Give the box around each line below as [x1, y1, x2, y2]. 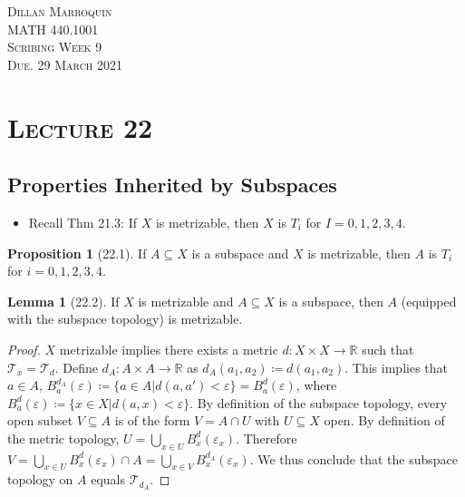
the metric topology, [7, 428, 120, 447]
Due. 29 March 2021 [7, 54, 123, 73]
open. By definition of [324, 411, 445, 430]
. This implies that [344, 357, 448, 376]
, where [295, 375, 337, 395]
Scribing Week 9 [7, 37, 102, 56]
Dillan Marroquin [7, 2, 112, 20]
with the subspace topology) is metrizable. [7, 309, 243, 328]
